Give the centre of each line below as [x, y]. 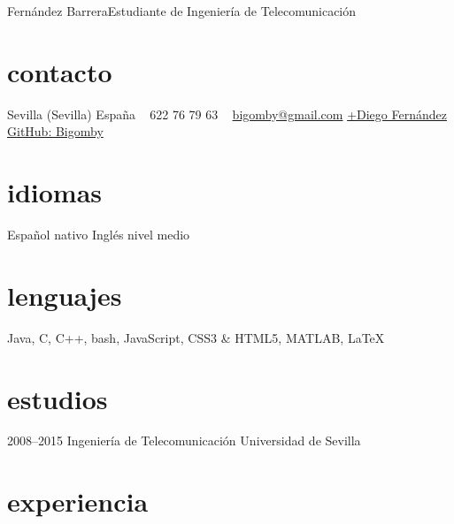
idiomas [55, 192]
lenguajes [65, 295]
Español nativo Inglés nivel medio [99, 235]
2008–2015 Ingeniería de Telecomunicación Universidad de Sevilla [184, 440]
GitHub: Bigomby [55, 131]
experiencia [78, 501]
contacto [60, 71]
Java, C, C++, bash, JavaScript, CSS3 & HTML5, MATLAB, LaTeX [196, 337]
